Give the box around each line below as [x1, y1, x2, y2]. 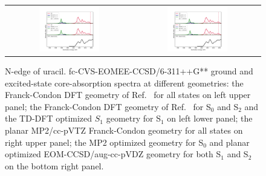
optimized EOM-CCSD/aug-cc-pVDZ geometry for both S [5, 148, 221, 160]
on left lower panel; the [167, 112, 253, 125]
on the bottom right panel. [5, 159, 104, 172]
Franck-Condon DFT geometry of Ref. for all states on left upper [5, 88, 251, 101]
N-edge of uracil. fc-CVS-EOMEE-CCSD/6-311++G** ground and [5, 65, 253, 77]
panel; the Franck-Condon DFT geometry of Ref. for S [5, 100, 211, 112]
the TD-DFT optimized [5, 112, 92, 125]
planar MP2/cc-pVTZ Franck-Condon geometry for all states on [5, 124, 243, 137]
